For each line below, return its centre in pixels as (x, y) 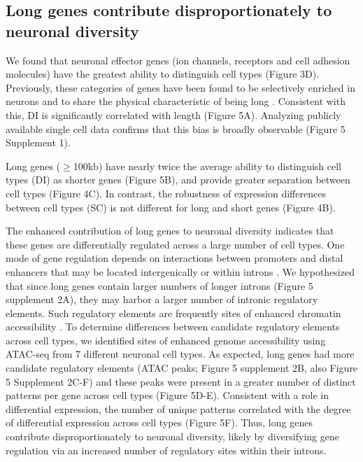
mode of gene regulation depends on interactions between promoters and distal (175, 258)
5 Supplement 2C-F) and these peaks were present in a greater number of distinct (181, 381)
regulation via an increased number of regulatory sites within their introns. (166, 450)
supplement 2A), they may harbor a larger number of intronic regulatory (162, 299)
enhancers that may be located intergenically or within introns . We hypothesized (180, 271)
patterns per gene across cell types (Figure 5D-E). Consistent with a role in (168, 395)
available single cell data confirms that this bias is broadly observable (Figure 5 (176, 128)
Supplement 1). (38, 142)
